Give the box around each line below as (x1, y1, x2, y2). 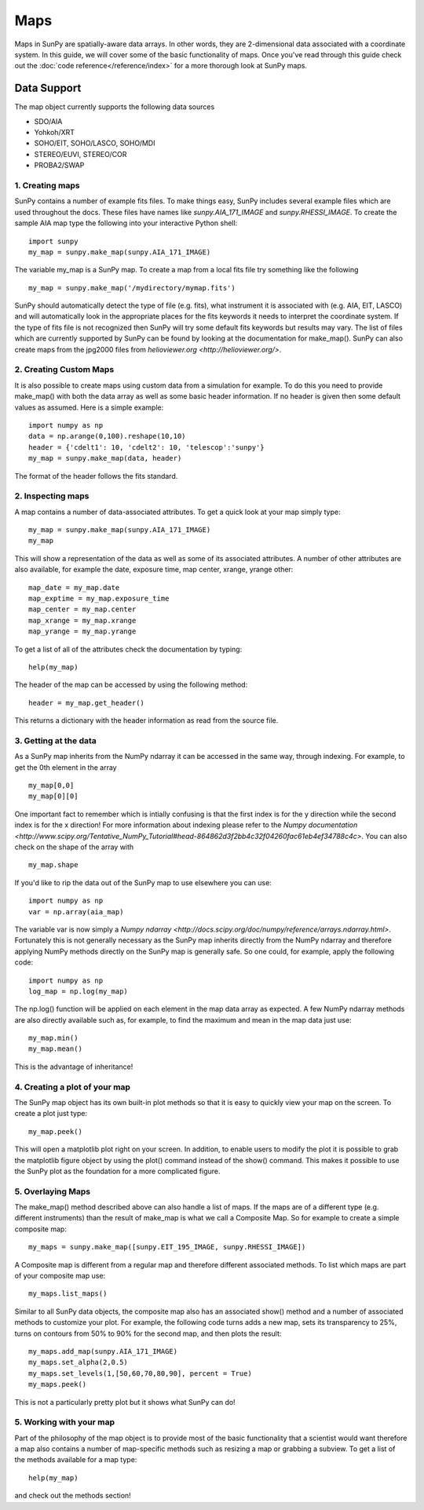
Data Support (14, 82, 82, 95)
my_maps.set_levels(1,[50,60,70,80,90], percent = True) (28, 1369, 253, 1377)
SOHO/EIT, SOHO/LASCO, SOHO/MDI (34, 138, 155, 148)
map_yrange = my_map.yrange (28, 627, 137, 636)
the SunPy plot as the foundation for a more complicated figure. (14, 1166, 221, 1176)
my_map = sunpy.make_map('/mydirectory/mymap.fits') (28, 283, 236, 292)
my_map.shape (28, 860, 79, 870)
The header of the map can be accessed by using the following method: (14, 680, 248, 690)
